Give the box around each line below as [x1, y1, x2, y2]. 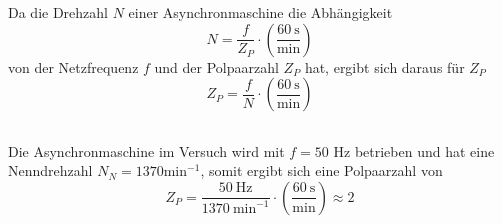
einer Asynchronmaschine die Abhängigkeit [128, 2, 393, 23]
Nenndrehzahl [8, 160, 93, 181]
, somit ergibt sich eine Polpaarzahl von [200, 160, 443, 181]
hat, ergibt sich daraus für [304, 56, 465, 77]
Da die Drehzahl [8, 2, 108, 23]
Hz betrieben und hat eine [333, 140, 495, 161]
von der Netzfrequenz [8, 56, 139, 77]
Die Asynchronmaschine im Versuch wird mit [8, 140, 285, 161]
